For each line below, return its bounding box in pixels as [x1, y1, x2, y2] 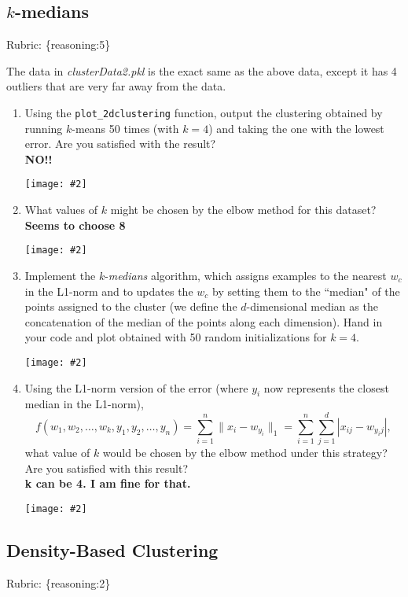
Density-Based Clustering [6, 537, 219, 562]
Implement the [24, 267, 96, 283]
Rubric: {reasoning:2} [6, 574, 111, 591]
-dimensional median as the [246, 298, 378, 315]
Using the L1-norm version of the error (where [24, 379, 248, 396]
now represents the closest [263, 379, 389, 396]
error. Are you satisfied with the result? [24, 135, 216, 152]
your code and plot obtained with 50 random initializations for [24, 329, 327, 345]
